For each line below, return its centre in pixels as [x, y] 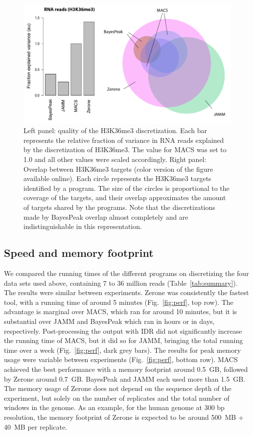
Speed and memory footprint [79, 253]
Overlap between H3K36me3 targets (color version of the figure [118, 169]
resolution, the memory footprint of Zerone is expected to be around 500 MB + [124, 417]
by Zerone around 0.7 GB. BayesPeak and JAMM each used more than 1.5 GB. [125, 378]
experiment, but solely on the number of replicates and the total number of [117, 398]
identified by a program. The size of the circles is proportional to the [126, 188]
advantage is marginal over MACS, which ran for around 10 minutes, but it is [121, 311]
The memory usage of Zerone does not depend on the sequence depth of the [118, 388]
